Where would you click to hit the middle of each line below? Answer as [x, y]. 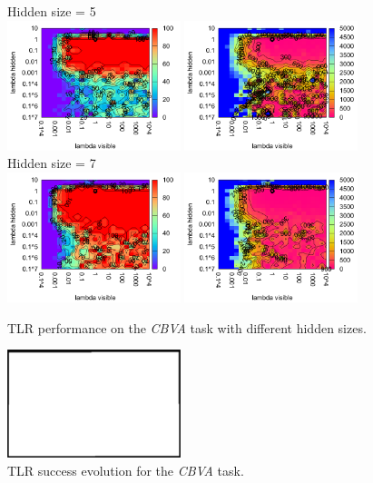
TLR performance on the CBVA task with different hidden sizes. [187, 327]
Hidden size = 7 [52, 163]
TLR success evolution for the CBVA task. [126, 471]
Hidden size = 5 [52, 11]
